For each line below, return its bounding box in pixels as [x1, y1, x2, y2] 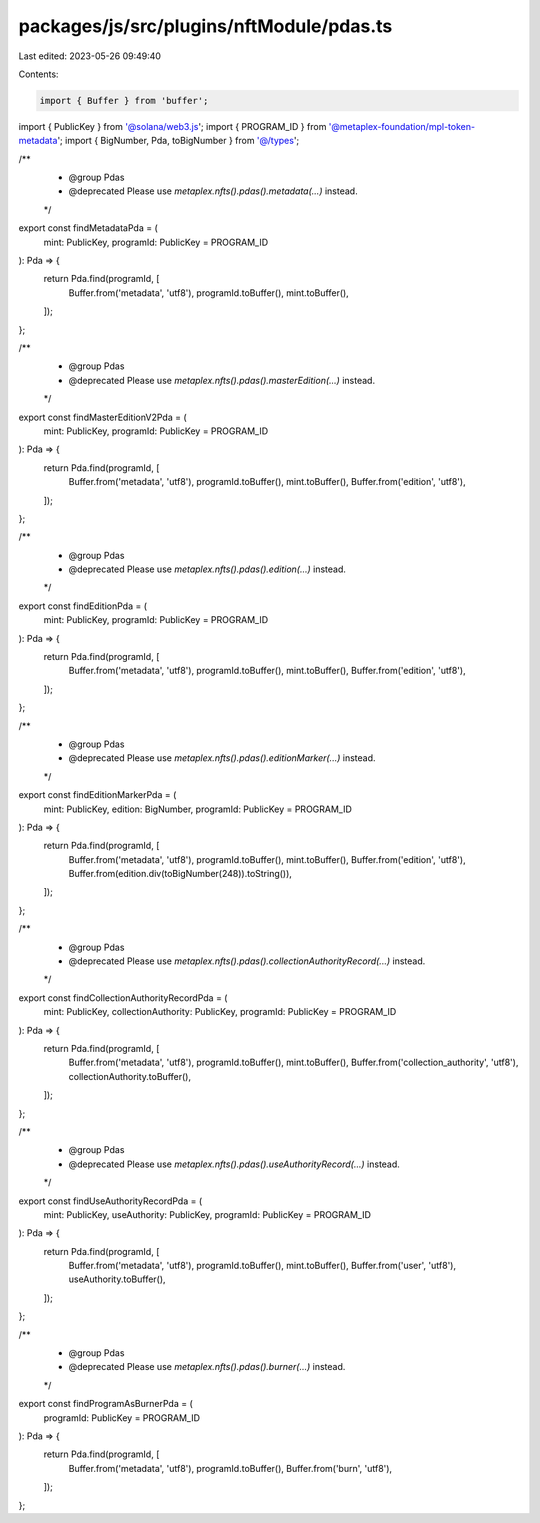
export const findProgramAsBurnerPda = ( [18, 1398, 194, 1410]
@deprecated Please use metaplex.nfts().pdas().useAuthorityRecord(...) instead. [68, 1158, 400, 1170]
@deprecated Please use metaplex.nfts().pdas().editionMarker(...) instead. [68, 752, 376, 764]
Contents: [18, 68, 59, 80]
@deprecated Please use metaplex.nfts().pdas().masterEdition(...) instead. [68, 374, 375, 386]
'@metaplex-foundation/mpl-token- [328, 120, 475, 132]
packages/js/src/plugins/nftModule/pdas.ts [18, 15, 393, 37]
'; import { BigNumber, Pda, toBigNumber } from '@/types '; [56, 135, 300, 147]
